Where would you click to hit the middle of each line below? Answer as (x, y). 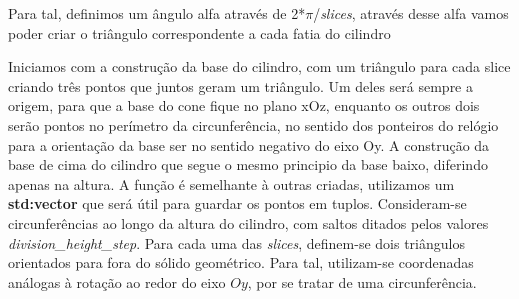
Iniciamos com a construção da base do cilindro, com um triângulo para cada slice (259, 66)
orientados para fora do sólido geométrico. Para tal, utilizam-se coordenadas (241, 262)
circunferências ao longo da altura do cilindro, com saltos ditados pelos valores (248, 222)
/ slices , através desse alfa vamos (411, 13)
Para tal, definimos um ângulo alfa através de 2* (157, 13)
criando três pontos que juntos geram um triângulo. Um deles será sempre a (240, 85)
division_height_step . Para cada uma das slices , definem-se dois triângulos (236, 242)
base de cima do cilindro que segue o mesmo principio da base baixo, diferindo (248, 164)
